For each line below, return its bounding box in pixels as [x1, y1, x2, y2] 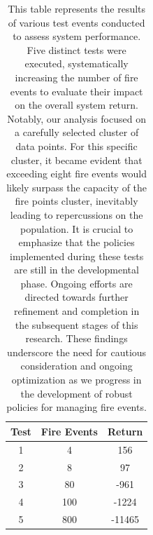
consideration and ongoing [20, 358, 133, 373]
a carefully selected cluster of [15, 125, 139, 140]
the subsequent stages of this [15, 317, 138, 332]
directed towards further [24, 290, 129, 304]
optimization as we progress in [11, 372, 142, 387]
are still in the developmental [14, 262, 139, 277]
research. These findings [25, 331, 128, 346]
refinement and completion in [13, 304, 140, 318]
